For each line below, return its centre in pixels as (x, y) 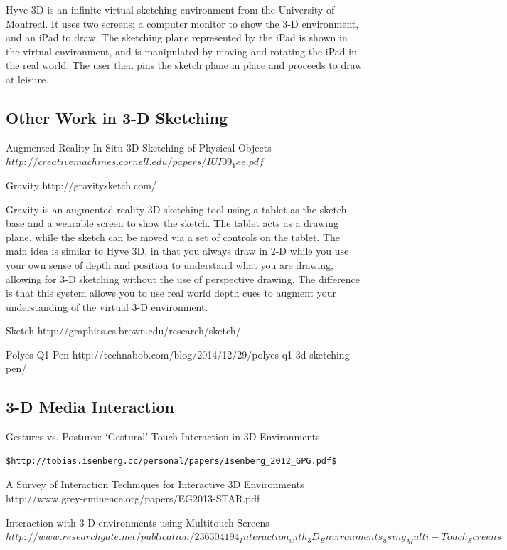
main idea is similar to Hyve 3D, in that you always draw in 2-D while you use (177, 251)
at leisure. (27, 79)
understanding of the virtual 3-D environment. (107, 306)
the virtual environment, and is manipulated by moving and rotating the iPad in (181, 51)
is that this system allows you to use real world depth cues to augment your (171, 293)
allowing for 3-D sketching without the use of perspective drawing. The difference (183, 279)
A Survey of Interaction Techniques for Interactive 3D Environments (155, 484)
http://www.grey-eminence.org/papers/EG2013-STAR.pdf (133, 498)
